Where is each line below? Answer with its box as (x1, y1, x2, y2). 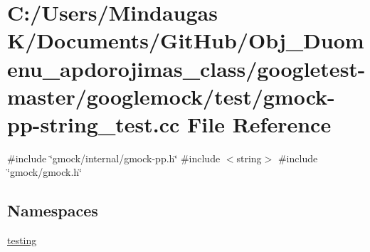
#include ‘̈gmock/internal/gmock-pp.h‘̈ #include (7, 150, 221, 165)
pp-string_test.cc (7, 109, 180, 138)
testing (7, 233, 37, 248)
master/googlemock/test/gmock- (7, 81, 335, 110)
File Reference (187, 109, 332, 138)
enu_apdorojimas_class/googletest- (7, 53, 366, 83)
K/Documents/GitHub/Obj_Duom (7, 26, 364, 55)
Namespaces (7, 199, 98, 221)
